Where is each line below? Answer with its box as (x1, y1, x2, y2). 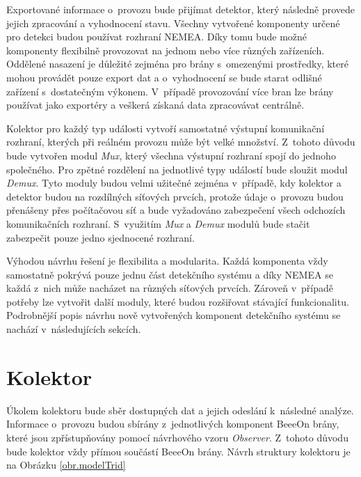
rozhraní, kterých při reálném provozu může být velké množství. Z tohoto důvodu (6, 134, 355, 149)
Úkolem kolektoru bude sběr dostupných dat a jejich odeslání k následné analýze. (6, 402, 354, 417)
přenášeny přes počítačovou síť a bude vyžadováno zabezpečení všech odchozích (6, 203, 346, 217)
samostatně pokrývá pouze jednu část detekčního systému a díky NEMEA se (6, 267, 333, 281)
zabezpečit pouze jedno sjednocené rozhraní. (6, 230, 195, 244)
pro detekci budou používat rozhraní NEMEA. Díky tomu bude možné (6, 29, 307, 44)
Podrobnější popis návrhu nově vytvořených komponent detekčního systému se (6, 308, 341, 322)
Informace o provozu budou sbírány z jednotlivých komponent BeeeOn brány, (6, 416, 339, 431)
